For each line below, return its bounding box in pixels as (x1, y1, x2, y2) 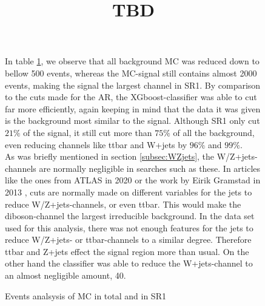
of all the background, (173, 126, 255, 138)
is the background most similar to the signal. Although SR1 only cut (5, 114, 260, 127)
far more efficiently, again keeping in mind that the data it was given (5, 102, 261, 115)
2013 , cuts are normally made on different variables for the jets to (5, 185, 252, 198)
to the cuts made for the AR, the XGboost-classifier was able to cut (5, 90, 257, 103)
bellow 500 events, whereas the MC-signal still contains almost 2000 (5, 66, 257, 79)
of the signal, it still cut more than (23, 126, 152, 138)
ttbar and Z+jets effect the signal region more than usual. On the (5, 245, 249, 257)
